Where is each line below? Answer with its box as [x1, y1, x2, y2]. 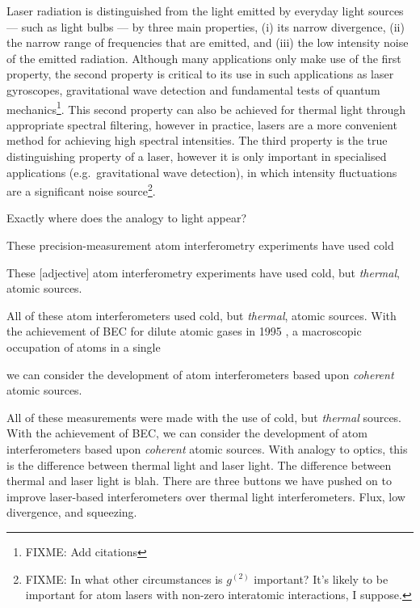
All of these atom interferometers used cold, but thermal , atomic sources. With [6, 306, 397, 323]
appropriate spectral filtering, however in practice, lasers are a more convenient [6, 116, 397, 133]
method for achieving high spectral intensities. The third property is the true [6, 132, 388, 149]
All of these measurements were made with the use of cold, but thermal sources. [6, 408, 402, 425]
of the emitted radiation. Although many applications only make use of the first [6, 49, 401, 66]
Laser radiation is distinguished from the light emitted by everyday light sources [6, 2, 404, 19]
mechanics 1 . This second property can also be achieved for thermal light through [6, 98, 406, 117]
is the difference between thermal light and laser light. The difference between [6, 456, 392, 473]
